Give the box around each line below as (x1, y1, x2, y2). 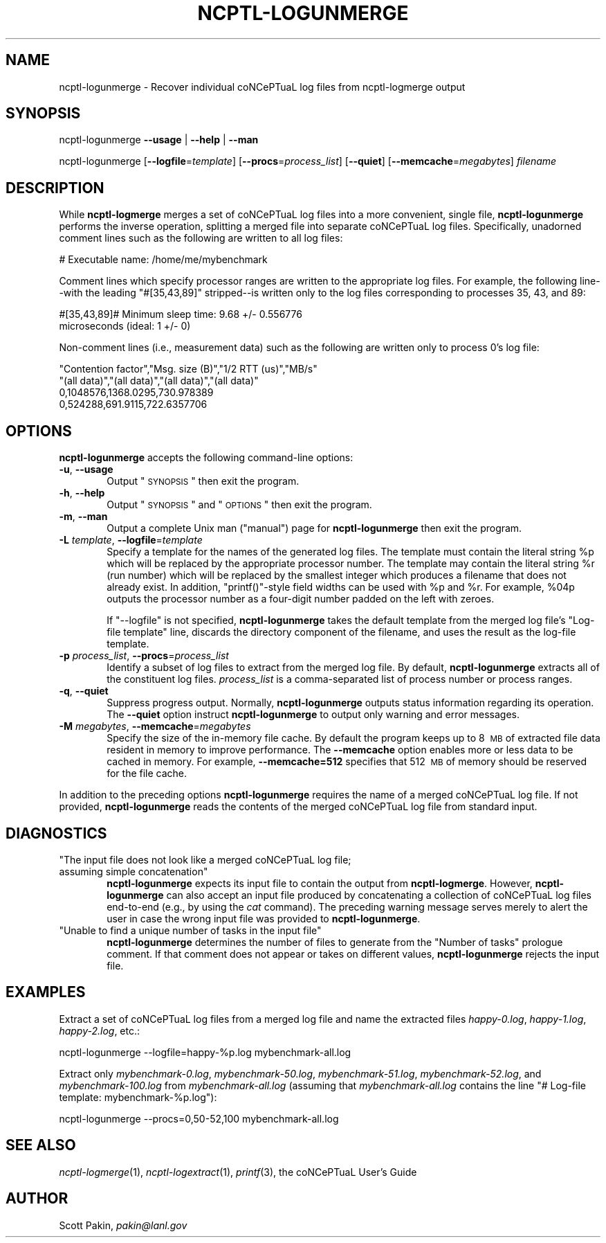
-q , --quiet (59, 685, 109, 697)
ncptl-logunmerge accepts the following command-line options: (59, 451, 353, 464)
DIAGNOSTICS (6, 824, 107, 842)
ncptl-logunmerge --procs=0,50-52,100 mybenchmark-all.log (59, 1112, 339, 1125)
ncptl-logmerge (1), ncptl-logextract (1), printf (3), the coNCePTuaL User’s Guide (59, 1165, 417, 1178)
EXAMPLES (6, 983, 86, 1001)
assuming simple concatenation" (59, 865, 208, 877)
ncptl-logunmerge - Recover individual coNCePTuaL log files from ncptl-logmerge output (59, 80, 466, 93)
